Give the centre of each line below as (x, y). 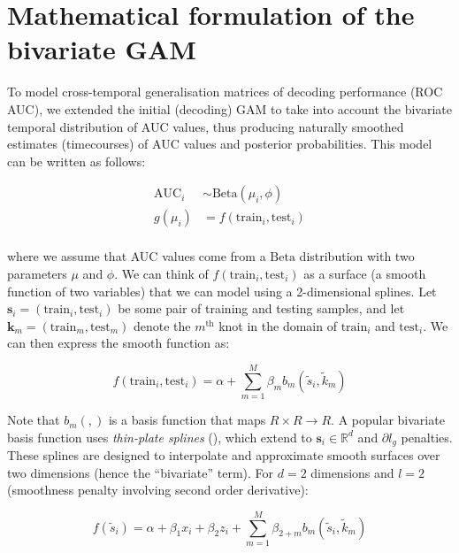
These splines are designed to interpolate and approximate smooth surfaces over (224, 455)
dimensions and (352, 472)
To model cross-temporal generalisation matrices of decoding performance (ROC (225, 92)
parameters (37, 273)
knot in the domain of (278, 325)
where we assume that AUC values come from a (137, 256)
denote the (162, 325)
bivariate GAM (102, 49)
